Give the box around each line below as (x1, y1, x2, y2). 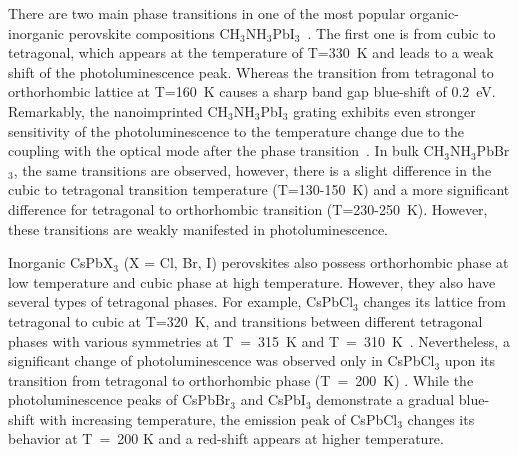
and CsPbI (240, 389, 306, 410)
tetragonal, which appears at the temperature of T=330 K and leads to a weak (8, 42, 494, 63)
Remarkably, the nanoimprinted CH (8, 100, 229, 121)
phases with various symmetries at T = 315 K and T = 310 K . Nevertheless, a (8, 330, 510, 351)
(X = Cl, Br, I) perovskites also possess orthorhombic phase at (123, 252, 509, 273)
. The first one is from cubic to (307, 22, 496, 43)
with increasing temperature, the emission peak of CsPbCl (39, 408, 398, 429)
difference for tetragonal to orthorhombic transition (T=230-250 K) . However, (8, 198, 488, 219)
